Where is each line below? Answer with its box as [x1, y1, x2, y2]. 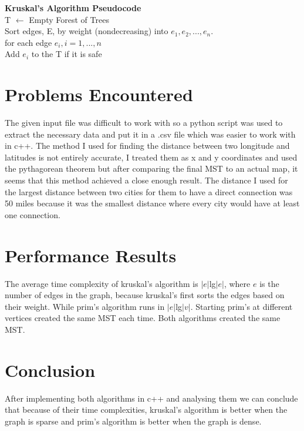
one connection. [5, 208, 60, 220]
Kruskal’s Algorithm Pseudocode [5, 2, 141, 14]
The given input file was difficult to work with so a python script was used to [5, 116, 283, 129]
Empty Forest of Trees [29, 13, 109, 25]
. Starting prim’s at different [190, 300, 293, 312]
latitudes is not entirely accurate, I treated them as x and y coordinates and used [5, 151, 298, 163]
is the [259, 277, 279, 289]
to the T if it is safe [31, 48, 102, 60]
